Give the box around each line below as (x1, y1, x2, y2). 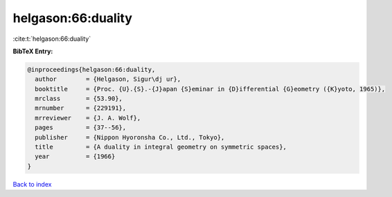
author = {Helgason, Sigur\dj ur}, (35, 75, 181, 83)
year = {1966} (35, 153, 116, 160)
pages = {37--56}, (35, 124, 127, 131)
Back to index (12, 180, 52, 188)
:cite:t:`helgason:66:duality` (12, 35, 91, 43)
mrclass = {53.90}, (35, 95, 123, 103)
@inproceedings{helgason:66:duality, (27, 66, 156, 73)
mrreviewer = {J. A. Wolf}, (35, 114, 141, 122)
